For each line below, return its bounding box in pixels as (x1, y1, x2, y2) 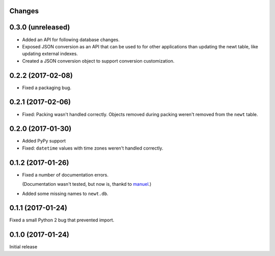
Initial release (9, 244, 38, 250)
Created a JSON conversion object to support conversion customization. (22, 58, 175, 64)
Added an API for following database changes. (22, 36, 120, 43)
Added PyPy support (22, 138, 66, 144)
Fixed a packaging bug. (22, 84, 71, 91)
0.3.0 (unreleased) (9, 23, 70, 32)
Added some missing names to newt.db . (22, 190, 108, 196)
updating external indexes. (22, 51, 78, 57)
